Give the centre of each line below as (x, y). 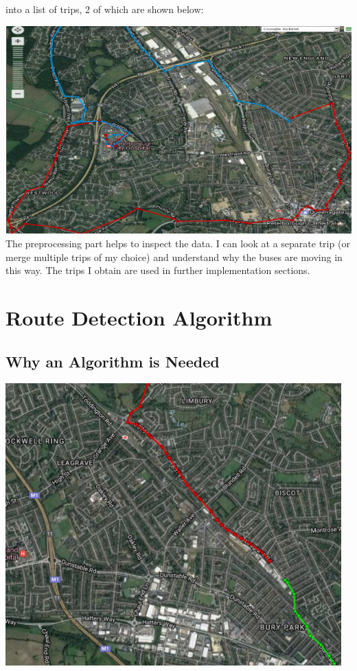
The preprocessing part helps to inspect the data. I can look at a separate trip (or (178, 243)
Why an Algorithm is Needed (113, 361)
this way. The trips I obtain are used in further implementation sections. (158, 270)
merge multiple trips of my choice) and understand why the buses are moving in (174, 257)
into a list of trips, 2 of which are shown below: (105, 9)
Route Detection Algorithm (139, 318)
